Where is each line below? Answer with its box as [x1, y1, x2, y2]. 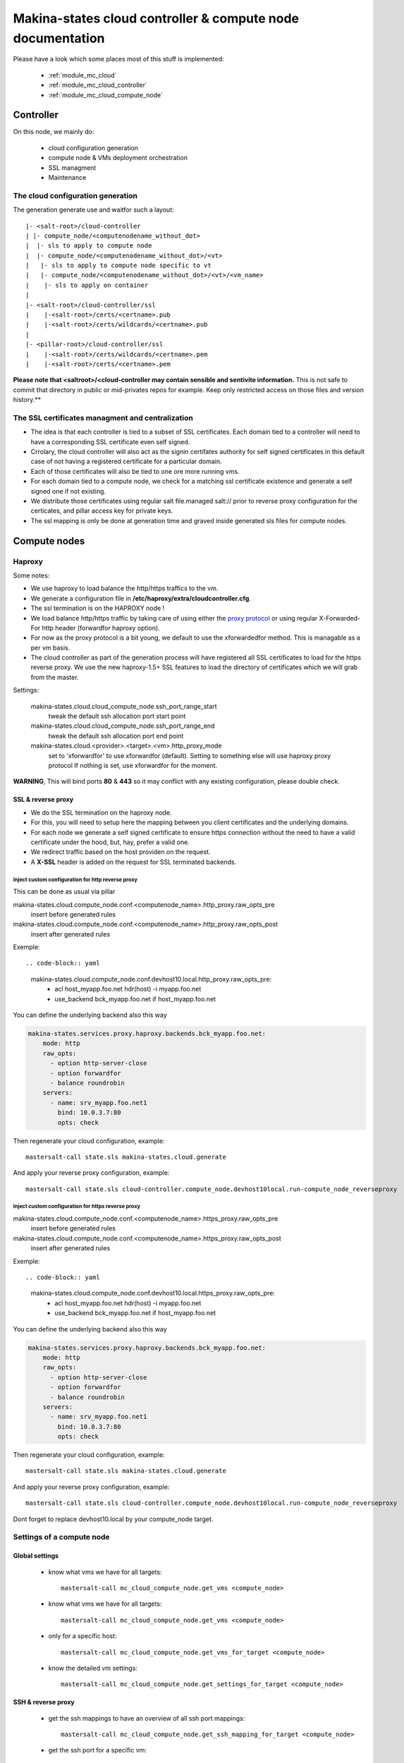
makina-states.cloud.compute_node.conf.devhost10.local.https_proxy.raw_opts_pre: [30, 1289, 275, 1298]
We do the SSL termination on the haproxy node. [30, 808, 172, 817]
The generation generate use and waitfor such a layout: [13, 205, 174, 214]
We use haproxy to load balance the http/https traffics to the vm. [30, 584, 219, 592]
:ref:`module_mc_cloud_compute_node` [48, 90, 164, 99]
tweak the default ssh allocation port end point [48, 731, 184, 740]
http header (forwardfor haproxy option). [42, 623, 160, 632]
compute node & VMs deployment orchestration [48, 154, 188, 162]
